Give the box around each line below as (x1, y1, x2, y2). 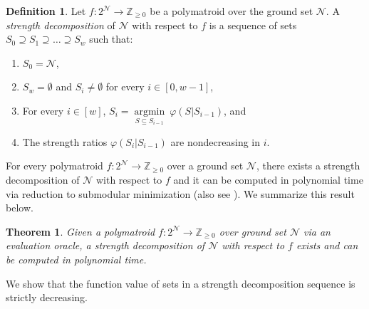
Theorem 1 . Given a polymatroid (6, 224, 155, 239)
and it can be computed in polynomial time (173, 172, 363, 187)
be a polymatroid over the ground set (150, 4, 313, 18)
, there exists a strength (256, 158, 360, 173)
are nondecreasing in (170, 134, 260, 149)
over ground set (219, 224, 286, 239)
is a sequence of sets (209, 17, 297, 32)
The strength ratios (22, 134, 108, 149)
